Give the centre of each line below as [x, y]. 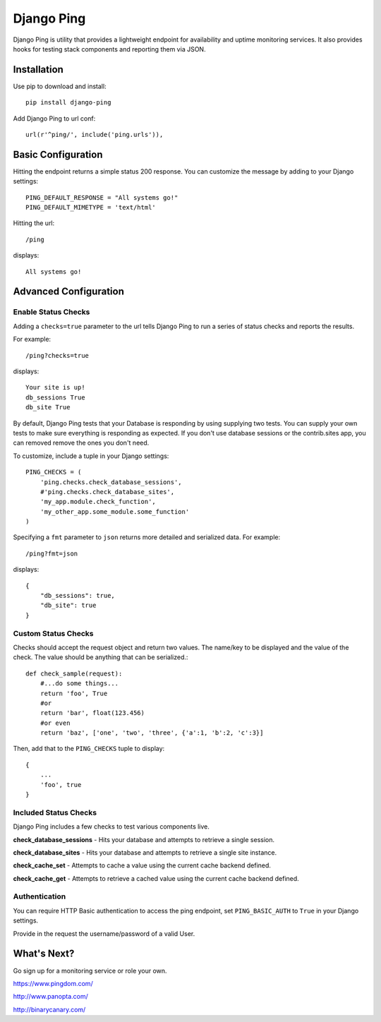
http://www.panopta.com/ [50, 997]
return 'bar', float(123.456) [92, 713]
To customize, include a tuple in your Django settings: [91, 456]
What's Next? [44, 954]
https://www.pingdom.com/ [53, 983]
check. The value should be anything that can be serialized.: [101, 657]
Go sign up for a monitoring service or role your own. [90, 970]
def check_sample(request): [74, 673]
